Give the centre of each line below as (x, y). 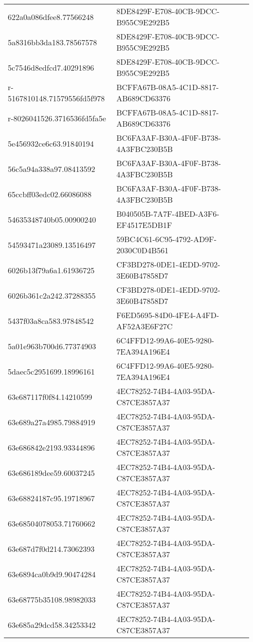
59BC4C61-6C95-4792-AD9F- (167, 239)
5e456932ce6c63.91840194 (51, 143)
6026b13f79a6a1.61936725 (51, 270)
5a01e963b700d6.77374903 (52, 346)
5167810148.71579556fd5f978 (56, 98)
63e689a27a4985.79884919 (52, 422)
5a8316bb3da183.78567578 (53, 42)
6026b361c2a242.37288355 (52, 295)
